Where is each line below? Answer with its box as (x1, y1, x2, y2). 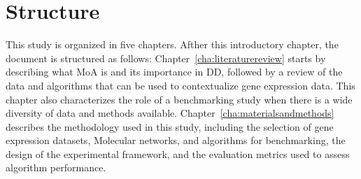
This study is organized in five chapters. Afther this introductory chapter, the (6, 37, 339, 52)
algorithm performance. (6, 160, 106, 175)
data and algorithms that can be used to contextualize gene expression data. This (6, 78, 355, 92)
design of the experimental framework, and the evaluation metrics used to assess (6, 146, 350, 161)
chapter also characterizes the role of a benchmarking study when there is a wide (6, 92, 353, 106)
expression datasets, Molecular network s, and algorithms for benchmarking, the (6, 133, 346, 148)
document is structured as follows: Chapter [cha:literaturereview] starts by (6, 50, 326, 65)
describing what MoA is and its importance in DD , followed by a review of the (6, 64, 343, 79)
